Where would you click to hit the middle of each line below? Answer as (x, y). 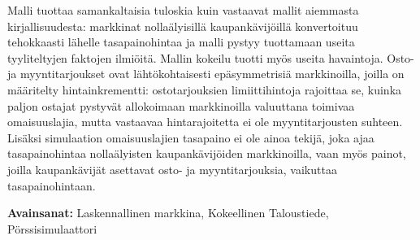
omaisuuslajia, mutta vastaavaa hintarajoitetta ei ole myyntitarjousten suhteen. (205, 122)
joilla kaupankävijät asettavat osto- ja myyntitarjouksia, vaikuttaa (172, 169)
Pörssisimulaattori (52, 228)
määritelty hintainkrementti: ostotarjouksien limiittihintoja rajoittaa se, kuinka (205, 89)
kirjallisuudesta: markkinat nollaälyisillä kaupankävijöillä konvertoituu (183, 26)
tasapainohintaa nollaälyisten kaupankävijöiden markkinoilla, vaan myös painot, (207, 153)
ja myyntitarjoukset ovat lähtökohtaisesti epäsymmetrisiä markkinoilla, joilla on (206, 74)
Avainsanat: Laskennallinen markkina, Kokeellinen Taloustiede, (168, 213)
